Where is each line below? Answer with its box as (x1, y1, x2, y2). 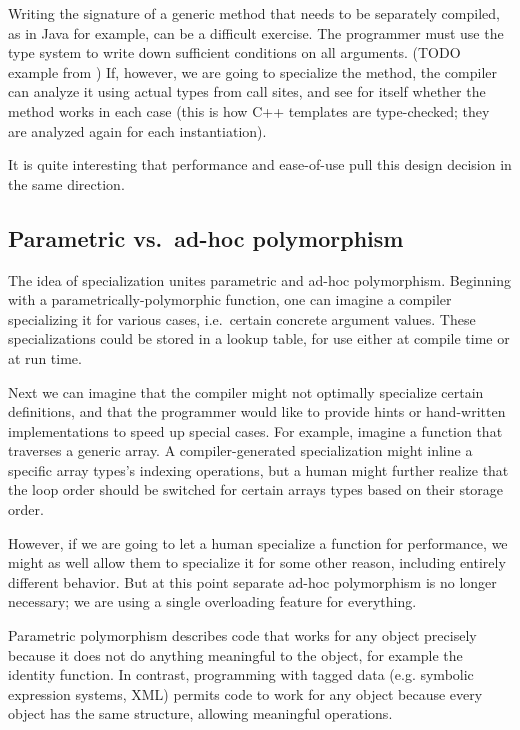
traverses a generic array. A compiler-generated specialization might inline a (8, 440, 473, 461)
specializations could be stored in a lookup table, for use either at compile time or (8, 328, 510, 349)
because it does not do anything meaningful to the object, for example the (8, 644, 463, 665)
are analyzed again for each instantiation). (8, 120, 267, 141)
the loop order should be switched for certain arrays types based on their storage (8, 479, 504, 500)
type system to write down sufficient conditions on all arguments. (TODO (8, 42, 461, 63)
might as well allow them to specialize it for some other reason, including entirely (8, 552, 506, 573)
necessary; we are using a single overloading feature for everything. (8, 591, 417, 612)
